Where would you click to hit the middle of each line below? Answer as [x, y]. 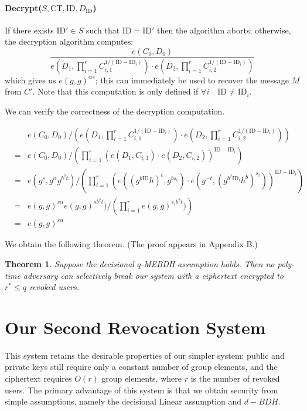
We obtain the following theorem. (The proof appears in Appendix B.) [131, 244]
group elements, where [141, 378]
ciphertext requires [38, 378]
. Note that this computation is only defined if [115, 91]
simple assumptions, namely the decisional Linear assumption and [123, 401]
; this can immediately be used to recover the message [192, 80]
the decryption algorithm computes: [69, 41]
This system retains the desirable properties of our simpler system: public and [145, 355]
